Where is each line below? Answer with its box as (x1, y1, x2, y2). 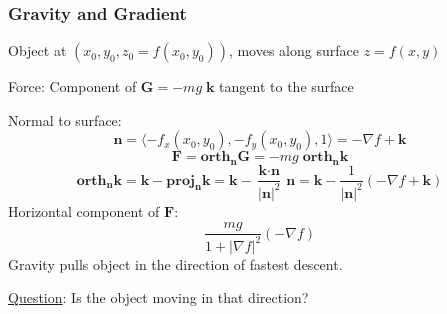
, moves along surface (228, 40, 359, 61)
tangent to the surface (219, 76, 354, 97)
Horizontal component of (8, 200, 160, 221)
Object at (8, 40, 67, 61)
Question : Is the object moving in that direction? (8, 287, 309, 308)
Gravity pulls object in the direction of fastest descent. (8, 253, 343, 274)
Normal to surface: (8, 109, 122, 130)
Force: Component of (8, 76, 137, 97)
